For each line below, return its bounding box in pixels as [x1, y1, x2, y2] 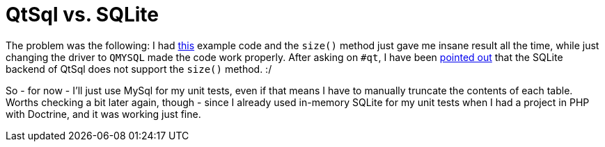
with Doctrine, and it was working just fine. [6, 107, 201, 120]
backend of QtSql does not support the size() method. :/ [6, 62, 272, 75]
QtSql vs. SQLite [6, 3, 159, 26]
